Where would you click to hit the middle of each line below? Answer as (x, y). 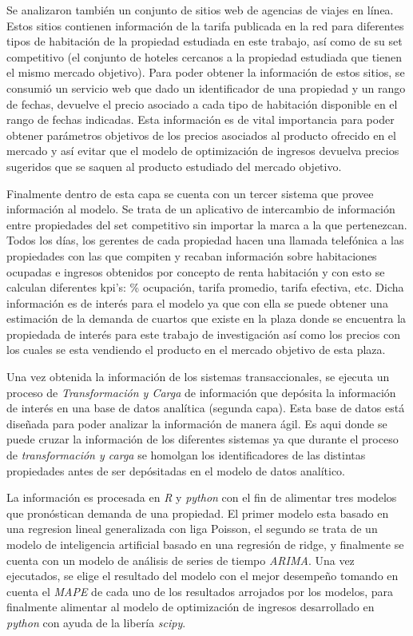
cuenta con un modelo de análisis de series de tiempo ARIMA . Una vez (181, 560)
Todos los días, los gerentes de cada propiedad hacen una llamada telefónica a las (205, 240)
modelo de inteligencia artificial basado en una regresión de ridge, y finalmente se (205, 544)
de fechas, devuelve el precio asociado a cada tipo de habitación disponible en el (202, 103)
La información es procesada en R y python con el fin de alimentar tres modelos (202, 497)
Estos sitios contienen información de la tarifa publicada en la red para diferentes (205, 25)
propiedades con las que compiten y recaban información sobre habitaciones (192, 255)
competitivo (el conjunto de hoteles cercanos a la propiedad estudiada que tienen (204, 56)
